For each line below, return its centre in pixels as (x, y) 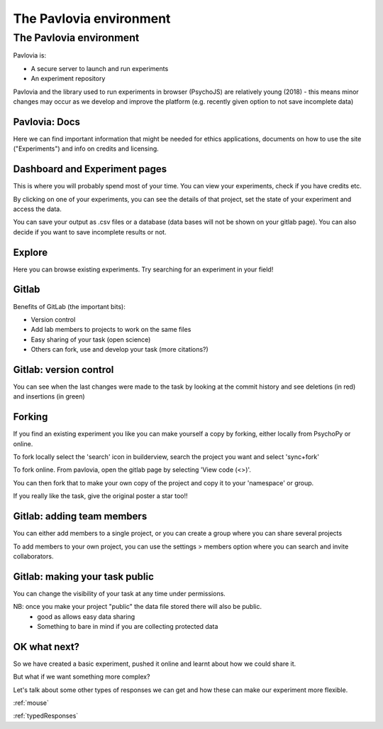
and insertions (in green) (49, 396)
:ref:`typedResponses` (46, 716)
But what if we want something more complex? (82, 677)
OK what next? (46, 647)
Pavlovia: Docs (47, 122)
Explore (30, 252)
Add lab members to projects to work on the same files (111, 330)
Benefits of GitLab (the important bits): (69, 306)
